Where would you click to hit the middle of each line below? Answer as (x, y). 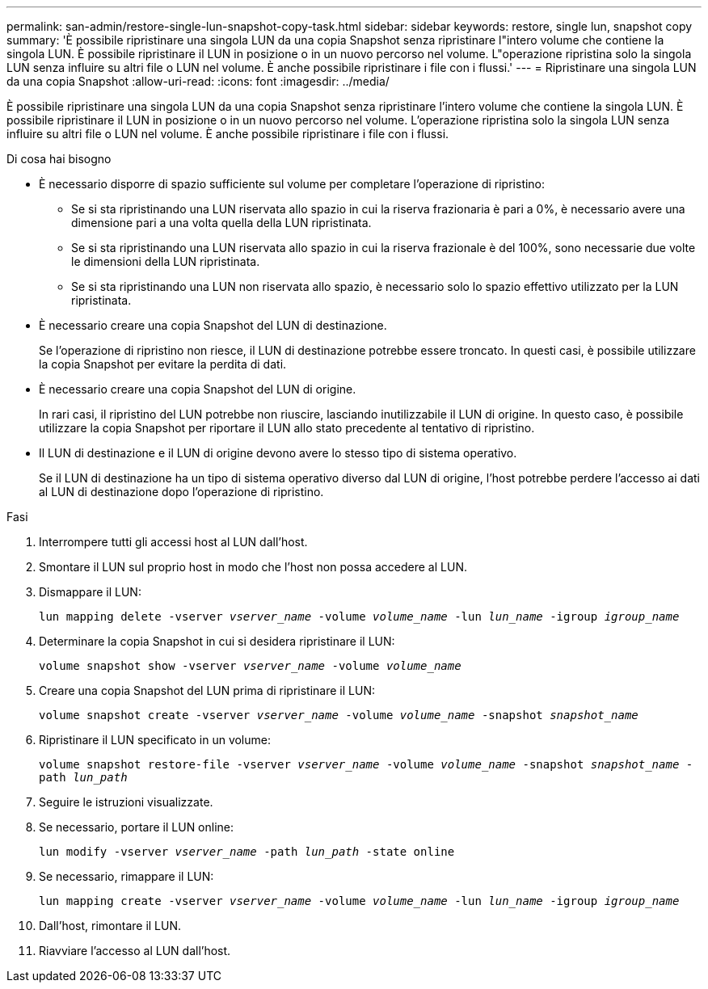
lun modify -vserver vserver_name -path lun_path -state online (247, 852)
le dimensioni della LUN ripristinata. (166, 261)
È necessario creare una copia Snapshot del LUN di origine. (198, 389)
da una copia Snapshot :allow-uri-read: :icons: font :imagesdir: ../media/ (198, 81)
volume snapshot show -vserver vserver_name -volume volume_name (250, 666)
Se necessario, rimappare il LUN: (126, 876)
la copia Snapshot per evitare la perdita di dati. (163, 364)
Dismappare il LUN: (90, 592)
